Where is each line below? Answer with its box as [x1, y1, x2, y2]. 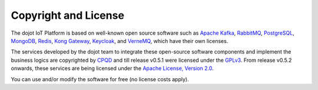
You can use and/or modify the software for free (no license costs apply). [11, 75, 189, 82]
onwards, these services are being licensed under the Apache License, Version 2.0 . [11, 65, 214, 72]
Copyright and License [11, 9, 125, 22]
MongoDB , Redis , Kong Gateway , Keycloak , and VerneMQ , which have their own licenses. [11, 37, 228, 44]
